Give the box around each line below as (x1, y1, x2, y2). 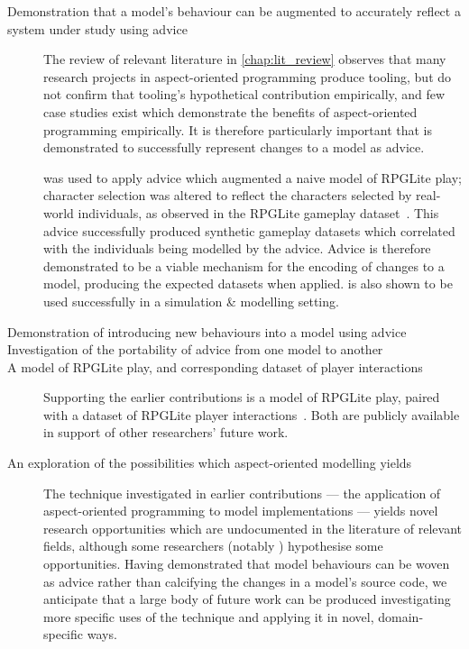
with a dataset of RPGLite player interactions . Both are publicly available (43, 405, 460, 424)
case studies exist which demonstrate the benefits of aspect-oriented (43, 102, 418, 121)
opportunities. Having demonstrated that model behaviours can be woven (43, 554, 450, 573)
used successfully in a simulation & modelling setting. (43, 291, 339, 310)
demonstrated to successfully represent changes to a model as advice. (43, 138, 425, 157)
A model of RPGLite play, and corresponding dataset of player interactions (7, 357, 423, 376)
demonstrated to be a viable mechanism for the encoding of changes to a (43, 256, 445, 275)
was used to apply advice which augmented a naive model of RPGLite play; (43, 168, 462, 187)
